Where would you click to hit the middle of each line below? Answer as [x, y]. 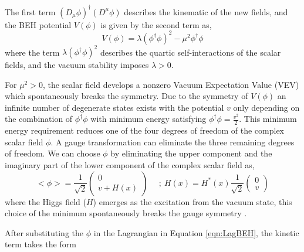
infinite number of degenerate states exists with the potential [114, 107]
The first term [30, 11]
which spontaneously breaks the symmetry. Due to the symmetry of [126, 96]
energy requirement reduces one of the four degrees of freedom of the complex [144, 130]
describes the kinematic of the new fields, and [206, 11]
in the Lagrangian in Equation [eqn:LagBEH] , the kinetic [196, 232]
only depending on [266, 107]
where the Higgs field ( [45, 201]
